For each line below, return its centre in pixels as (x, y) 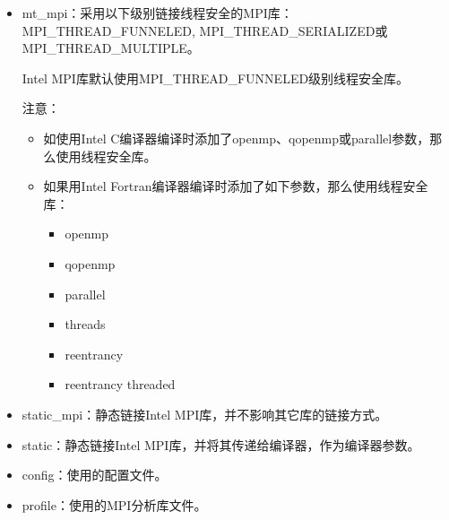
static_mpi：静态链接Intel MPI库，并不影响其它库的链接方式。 (205, 414)
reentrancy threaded (120, 384)
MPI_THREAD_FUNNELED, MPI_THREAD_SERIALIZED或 (205, 30)
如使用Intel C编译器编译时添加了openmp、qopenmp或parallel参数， (237, 138)
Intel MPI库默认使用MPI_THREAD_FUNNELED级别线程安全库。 (216, 78)
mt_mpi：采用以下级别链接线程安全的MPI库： (157, 13)
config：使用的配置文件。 (95, 475)
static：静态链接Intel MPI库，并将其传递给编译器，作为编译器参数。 (221, 444)
